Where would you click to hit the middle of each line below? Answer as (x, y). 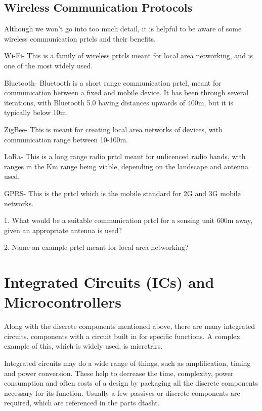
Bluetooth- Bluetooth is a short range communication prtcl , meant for (113, 82)
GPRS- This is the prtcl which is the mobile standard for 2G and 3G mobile (122, 193)
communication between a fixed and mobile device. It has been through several (126, 92)
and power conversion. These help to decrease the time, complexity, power (119, 373)
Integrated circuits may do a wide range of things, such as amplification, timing (127, 363)
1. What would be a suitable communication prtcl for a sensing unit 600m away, (128, 220)
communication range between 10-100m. (66, 139)
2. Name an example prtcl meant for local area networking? (96, 247)
